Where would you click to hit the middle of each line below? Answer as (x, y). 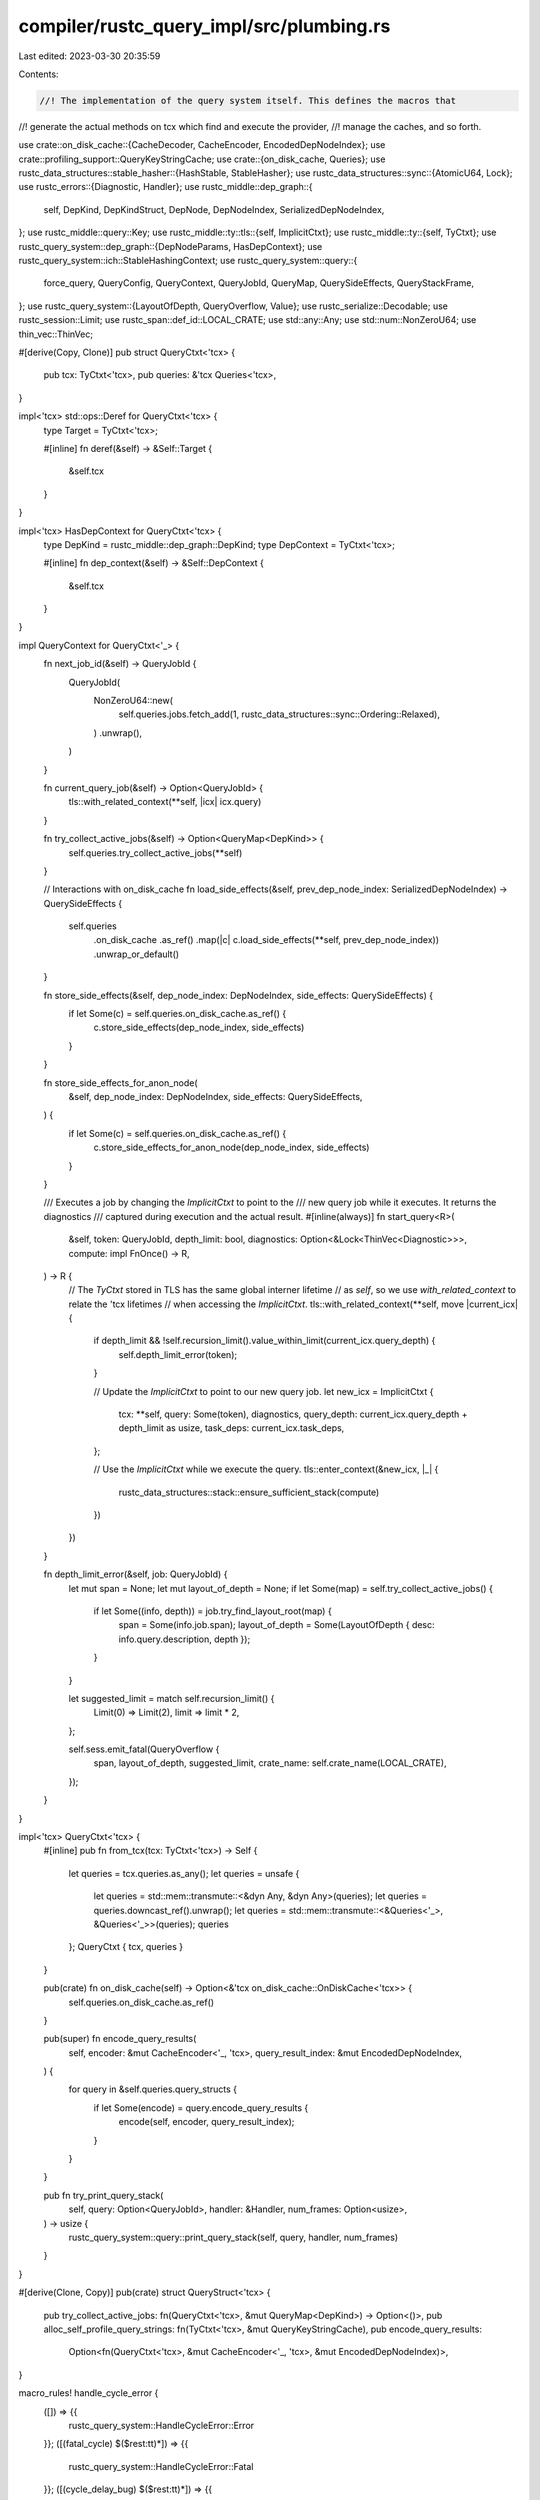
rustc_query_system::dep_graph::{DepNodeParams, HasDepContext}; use (170, 246)
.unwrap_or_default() (136, 954)
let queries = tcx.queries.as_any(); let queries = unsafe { (184, 1873)
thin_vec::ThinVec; (56, 334)
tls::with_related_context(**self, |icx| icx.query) (165, 802)
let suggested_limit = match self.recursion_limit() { (171, 1698)
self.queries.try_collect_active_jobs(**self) (155, 852)
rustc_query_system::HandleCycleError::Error (161, 2425)
